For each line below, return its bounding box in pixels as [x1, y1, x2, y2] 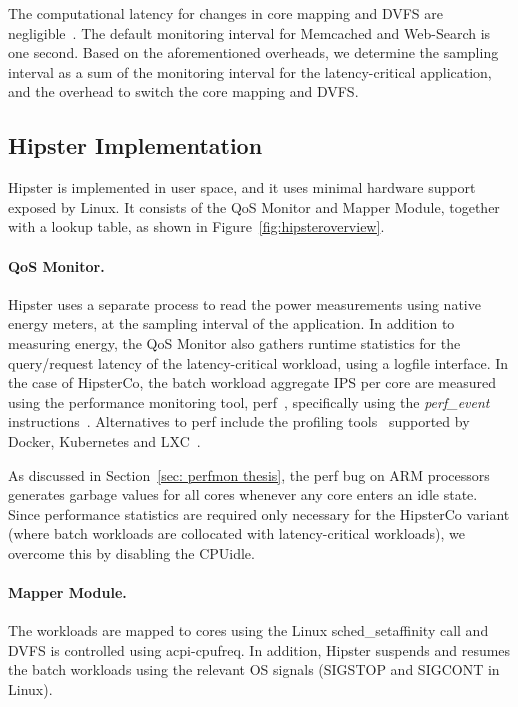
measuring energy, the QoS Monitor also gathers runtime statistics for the [8, 332, 461, 353]
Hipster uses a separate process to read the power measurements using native [8, 293, 481, 314]
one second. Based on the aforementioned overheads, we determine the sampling [8, 42, 499, 63]
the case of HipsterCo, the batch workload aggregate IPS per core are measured [8, 372, 496, 393]
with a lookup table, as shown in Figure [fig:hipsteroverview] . [8, 216, 385, 237]
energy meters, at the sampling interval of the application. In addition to [8, 313, 455, 334]
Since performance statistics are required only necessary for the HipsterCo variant [8, 503, 510, 524]
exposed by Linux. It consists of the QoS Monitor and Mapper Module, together [8, 196, 500, 217]
